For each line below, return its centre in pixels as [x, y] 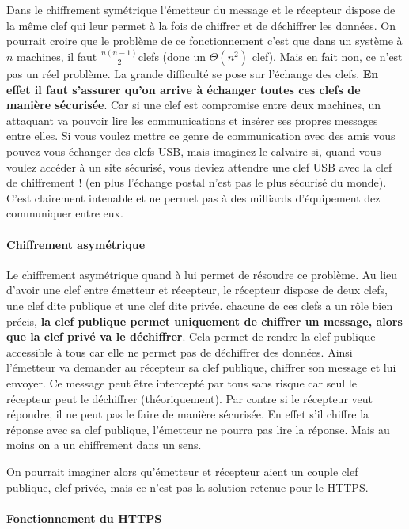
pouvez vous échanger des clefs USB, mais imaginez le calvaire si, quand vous [194, 151]
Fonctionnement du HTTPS [84, 518]
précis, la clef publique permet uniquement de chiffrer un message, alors [204, 321]
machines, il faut [57, 57]
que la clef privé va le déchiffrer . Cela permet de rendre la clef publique [191, 336]
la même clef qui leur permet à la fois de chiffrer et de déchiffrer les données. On [201, 25]
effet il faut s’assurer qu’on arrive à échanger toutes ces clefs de [184, 89]
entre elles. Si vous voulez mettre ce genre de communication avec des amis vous [201, 136]
